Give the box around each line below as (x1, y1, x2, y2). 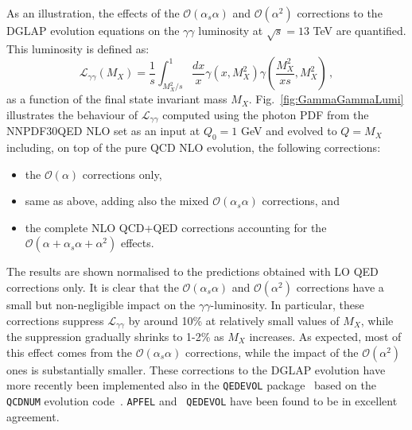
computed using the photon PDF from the (162, 106, 369, 122)
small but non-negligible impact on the (6, 296, 196, 312)
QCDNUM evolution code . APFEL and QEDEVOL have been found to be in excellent (6, 392, 398, 409)
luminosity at (198, 22, 263, 38)
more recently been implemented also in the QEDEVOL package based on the (6, 377, 376, 393)
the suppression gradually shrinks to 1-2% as (6, 328, 224, 345)
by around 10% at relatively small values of (128, 312, 340, 328)
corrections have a (296, 278, 384, 295)
